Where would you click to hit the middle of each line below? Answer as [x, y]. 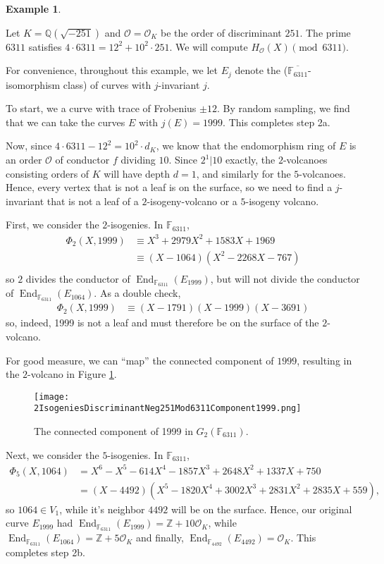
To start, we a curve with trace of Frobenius [101, 108]
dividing [138, 160]
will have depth [137, 173]
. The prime [325, 32]
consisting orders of [48, 173]
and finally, [160, 538]
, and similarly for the [243, 173]
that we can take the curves [66, 122]
